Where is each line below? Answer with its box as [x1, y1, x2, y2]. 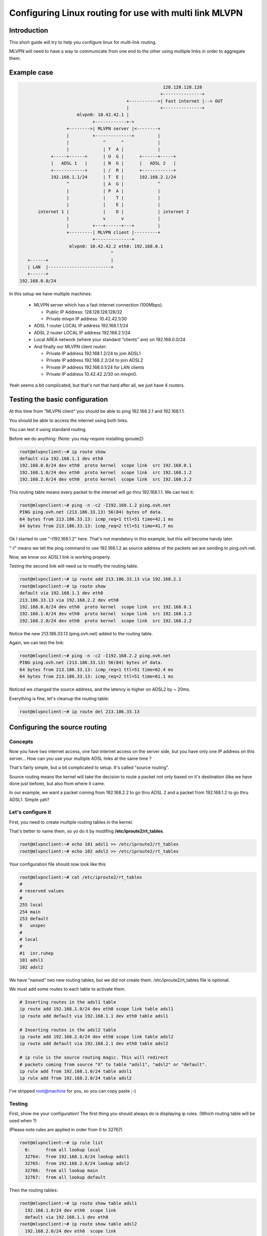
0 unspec [19, 923, 46, 928]
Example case [9, 68, 53, 77]
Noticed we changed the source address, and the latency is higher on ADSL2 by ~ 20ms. [9, 686, 190, 692]
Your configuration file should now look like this [9, 861, 106, 867]
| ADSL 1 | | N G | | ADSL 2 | [50, 161, 177, 166]
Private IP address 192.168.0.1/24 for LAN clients [46, 364, 144, 370]
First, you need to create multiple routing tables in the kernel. [9, 819, 133, 825]
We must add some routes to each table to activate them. [9, 986, 126, 992]
